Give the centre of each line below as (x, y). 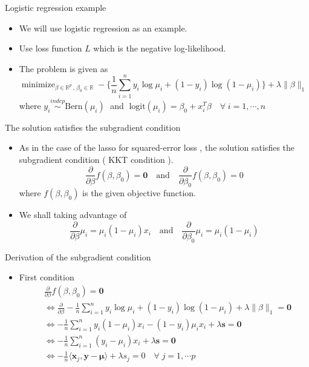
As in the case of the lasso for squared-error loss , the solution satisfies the (157, 147)
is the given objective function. (139, 193)
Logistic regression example (56, 7)
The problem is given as (63, 68)
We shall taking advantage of (73, 215)
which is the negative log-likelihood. (160, 48)
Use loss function (50, 48)
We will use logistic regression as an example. (103, 28)
